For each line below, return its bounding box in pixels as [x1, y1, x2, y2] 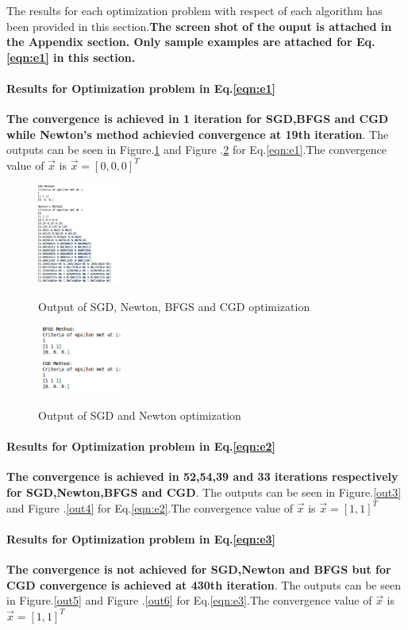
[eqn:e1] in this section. [6, 48, 136, 65]
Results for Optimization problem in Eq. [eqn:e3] [6, 530, 276, 547]
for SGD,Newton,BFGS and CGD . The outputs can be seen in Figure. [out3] [6, 484, 402, 501]
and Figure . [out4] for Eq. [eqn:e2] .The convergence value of [6, 499, 294, 516]
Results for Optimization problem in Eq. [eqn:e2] [6, 438, 276, 455]
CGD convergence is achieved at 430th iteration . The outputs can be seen [6, 576, 401, 593]
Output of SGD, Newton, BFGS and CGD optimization [38, 298, 310, 314]
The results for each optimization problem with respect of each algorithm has [6, 2, 383, 18]
